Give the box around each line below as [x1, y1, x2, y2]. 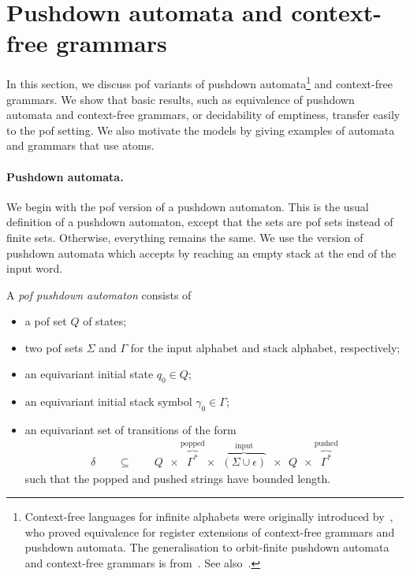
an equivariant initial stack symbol [24, 393, 192, 410]
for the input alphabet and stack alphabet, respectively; [130, 339, 401, 355]
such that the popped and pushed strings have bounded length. [24, 470, 331, 486]
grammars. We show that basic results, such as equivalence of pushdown [6, 91, 355, 107]
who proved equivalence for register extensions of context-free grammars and [24, 523, 395, 540]
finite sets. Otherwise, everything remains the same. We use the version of [6, 229, 363, 245]
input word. [6, 260, 63, 277]
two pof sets [24, 339, 84, 355]
